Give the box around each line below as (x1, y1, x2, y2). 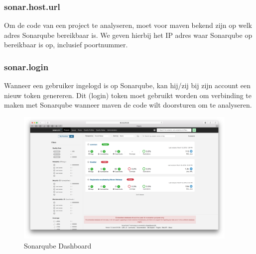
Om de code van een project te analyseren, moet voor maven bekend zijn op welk (4, 20, 252, 30)
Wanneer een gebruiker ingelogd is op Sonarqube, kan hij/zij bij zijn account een (4, 80, 251, 91)
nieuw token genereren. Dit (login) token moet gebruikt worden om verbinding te (4, 90, 252, 100)
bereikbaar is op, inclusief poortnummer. (4, 39, 128, 50)
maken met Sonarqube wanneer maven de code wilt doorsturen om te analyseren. (4, 100, 252, 110)
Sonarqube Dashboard (24, 240, 92, 251)
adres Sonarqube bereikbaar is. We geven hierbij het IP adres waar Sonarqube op (4, 29, 253, 40)
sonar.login (4, 60, 49, 73)
